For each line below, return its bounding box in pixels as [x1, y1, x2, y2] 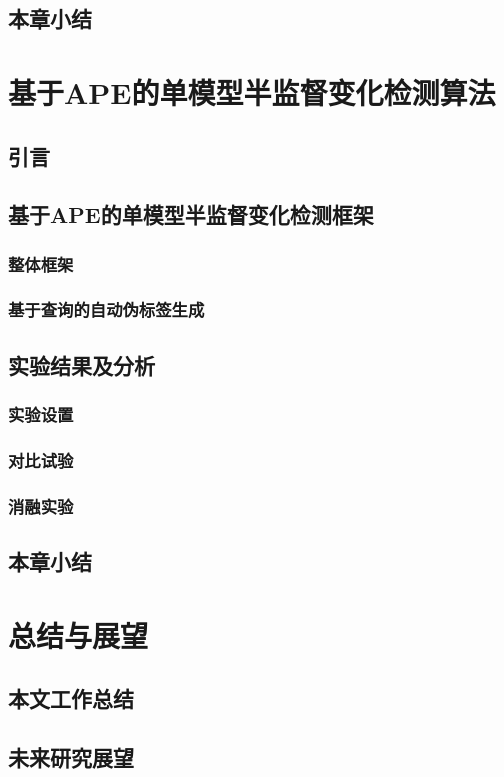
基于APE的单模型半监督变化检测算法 [8, 71, 496, 112]
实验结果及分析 [8, 349, 155, 380]
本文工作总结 [8, 683, 134, 714]
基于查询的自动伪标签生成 [8, 297, 205, 322]
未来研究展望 [8, 742, 134, 773]
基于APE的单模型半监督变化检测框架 [8, 199, 374, 230]
